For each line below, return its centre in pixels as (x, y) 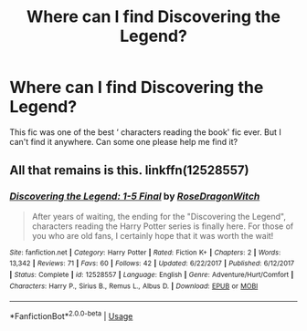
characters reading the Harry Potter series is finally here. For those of (163, 226)
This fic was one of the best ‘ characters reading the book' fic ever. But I (145, 132)
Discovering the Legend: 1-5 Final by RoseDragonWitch (135, 196)
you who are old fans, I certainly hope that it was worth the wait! (153, 235)
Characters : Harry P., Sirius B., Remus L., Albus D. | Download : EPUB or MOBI (134, 286)
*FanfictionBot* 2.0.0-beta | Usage (71, 315)
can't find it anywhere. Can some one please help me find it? (124, 141)
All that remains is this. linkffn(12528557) (129, 171)
